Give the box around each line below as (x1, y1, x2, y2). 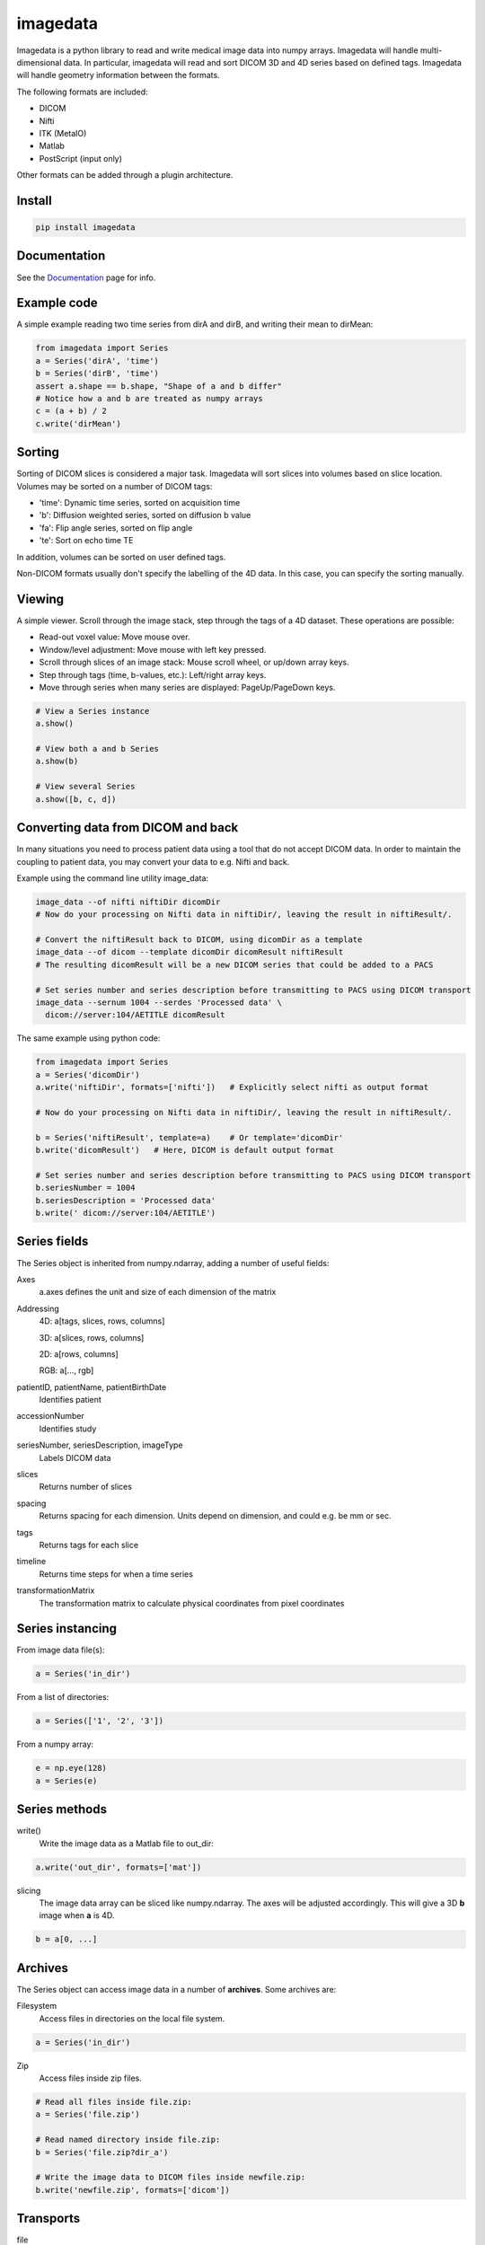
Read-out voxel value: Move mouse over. (39, 631, 190, 642)
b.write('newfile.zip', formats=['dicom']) (35, 2185, 231, 2195)
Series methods (16, 1801, 108, 1818)
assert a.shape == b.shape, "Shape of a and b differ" (35, 381, 282, 391)
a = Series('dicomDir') (35, 1070, 141, 1079)
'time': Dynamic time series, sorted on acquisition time (39, 497, 241, 508)
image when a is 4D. (39, 1910, 115, 1921)
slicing (16, 1885, 41, 1896)
